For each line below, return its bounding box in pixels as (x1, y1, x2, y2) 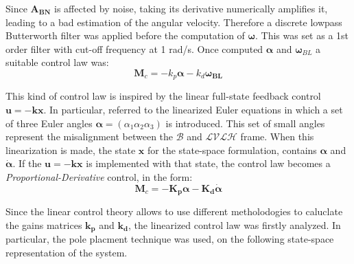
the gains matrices (5, 217, 82, 232)
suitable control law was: (5, 55, 109, 69)
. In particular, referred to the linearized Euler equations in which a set (43, 102, 343, 117)
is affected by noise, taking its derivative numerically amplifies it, (54, 1, 328, 15)
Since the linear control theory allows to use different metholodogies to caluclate (5, 204, 343, 219)
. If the (12, 156, 42, 170)
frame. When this (240, 129, 314, 144)
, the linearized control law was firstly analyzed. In (128, 217, 341, 232)
